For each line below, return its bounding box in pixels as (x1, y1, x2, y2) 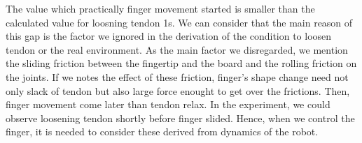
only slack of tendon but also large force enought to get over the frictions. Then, (6, 83, 350, 98)
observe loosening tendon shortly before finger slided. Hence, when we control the (6, 110, 355, 125)
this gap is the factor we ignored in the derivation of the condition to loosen (6, 29, 332, 43)
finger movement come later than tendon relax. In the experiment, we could (6, 97, 330, 112)
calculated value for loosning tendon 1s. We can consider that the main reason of (6, 15, 353, 29)
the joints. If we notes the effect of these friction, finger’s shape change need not (6, 69, 349, 84)
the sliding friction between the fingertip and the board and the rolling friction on (6, 56, 357, 70)
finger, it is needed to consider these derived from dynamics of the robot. (6, 124, 319, 139)
